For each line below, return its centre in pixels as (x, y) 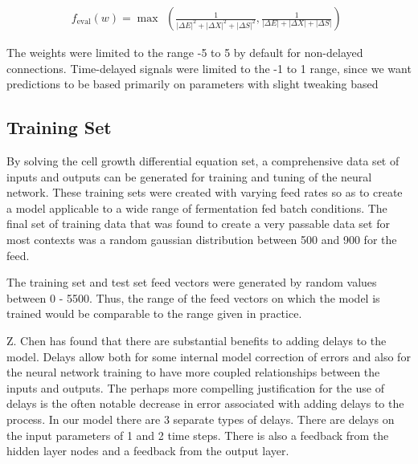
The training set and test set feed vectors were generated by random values (192, 282)
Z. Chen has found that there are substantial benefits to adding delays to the (197, 340)
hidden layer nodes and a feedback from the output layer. (148, 451)
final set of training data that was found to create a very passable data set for (198, 224)
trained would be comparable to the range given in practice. (154, 313)
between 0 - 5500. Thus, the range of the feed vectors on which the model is (193, 297)
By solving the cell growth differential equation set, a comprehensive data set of (203, 161)
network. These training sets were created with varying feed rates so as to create (205, 192)
